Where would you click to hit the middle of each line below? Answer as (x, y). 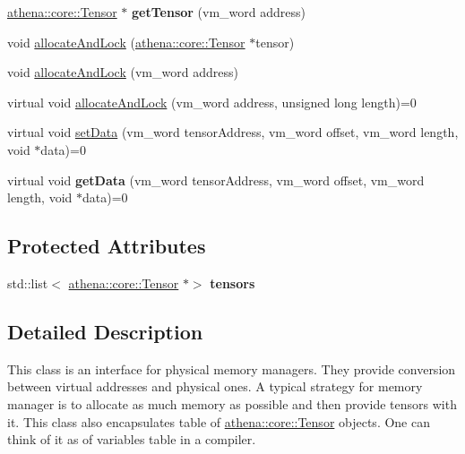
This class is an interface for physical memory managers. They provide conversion (232, 368)
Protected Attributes (107, 246)
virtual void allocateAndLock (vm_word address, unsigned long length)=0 (212, 102)
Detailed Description (105, 331)
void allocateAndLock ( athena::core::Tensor (126, 42)
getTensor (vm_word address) (219, 12)
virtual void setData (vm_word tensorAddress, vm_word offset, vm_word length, (233, 132)
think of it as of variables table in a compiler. (132, 439)
